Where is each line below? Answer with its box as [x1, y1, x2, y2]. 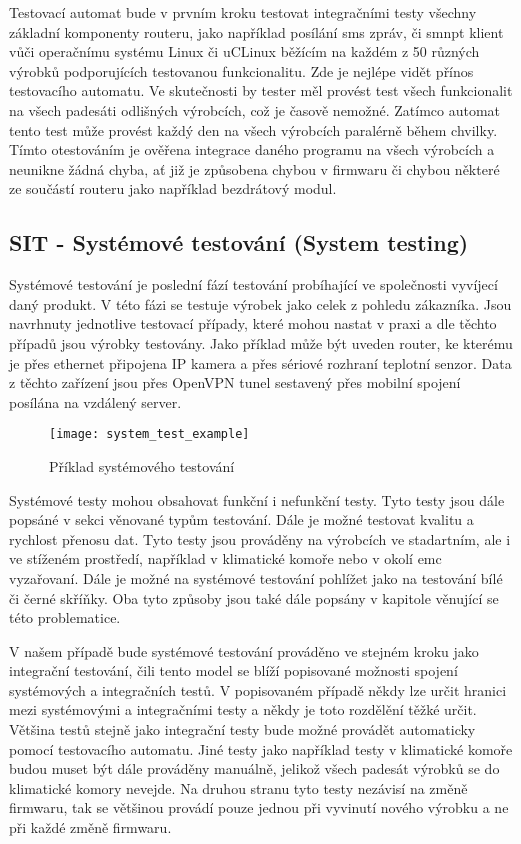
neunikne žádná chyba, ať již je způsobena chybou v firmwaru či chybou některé [9, 158, 500, 179]
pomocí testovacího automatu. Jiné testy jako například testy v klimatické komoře [9, 738, 513, 759]
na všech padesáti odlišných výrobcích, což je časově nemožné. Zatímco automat [9, 99, 501, 120]
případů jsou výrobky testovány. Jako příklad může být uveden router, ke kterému [9, 332, 513, 353]
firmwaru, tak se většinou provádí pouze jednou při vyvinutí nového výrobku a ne [9, 797, 509, 818]
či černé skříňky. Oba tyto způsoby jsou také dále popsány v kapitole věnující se [9, 587, 499, 608]
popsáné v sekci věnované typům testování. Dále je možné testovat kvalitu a [9, 509, 474, 530]
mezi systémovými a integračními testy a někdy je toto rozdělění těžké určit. [9, 699, 477, 720]
